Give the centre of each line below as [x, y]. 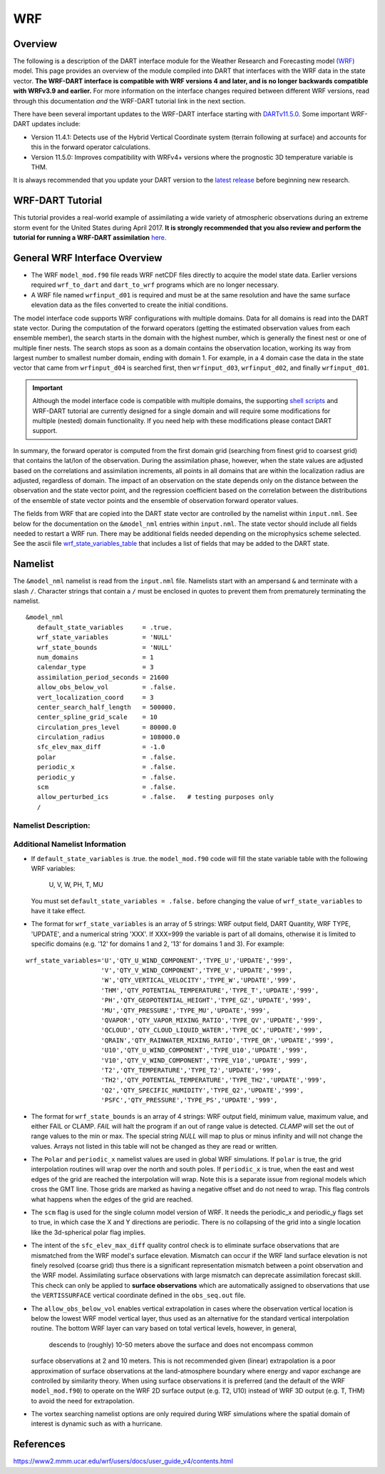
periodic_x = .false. [107, 767]
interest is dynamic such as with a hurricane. [97, 1424]
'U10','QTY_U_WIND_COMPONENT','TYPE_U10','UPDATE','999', [204, 1050]
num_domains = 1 [95, 657]
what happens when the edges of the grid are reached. [112, 1199]
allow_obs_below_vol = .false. [107, 687]
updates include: [56, 124]
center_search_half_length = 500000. [107, 707]
